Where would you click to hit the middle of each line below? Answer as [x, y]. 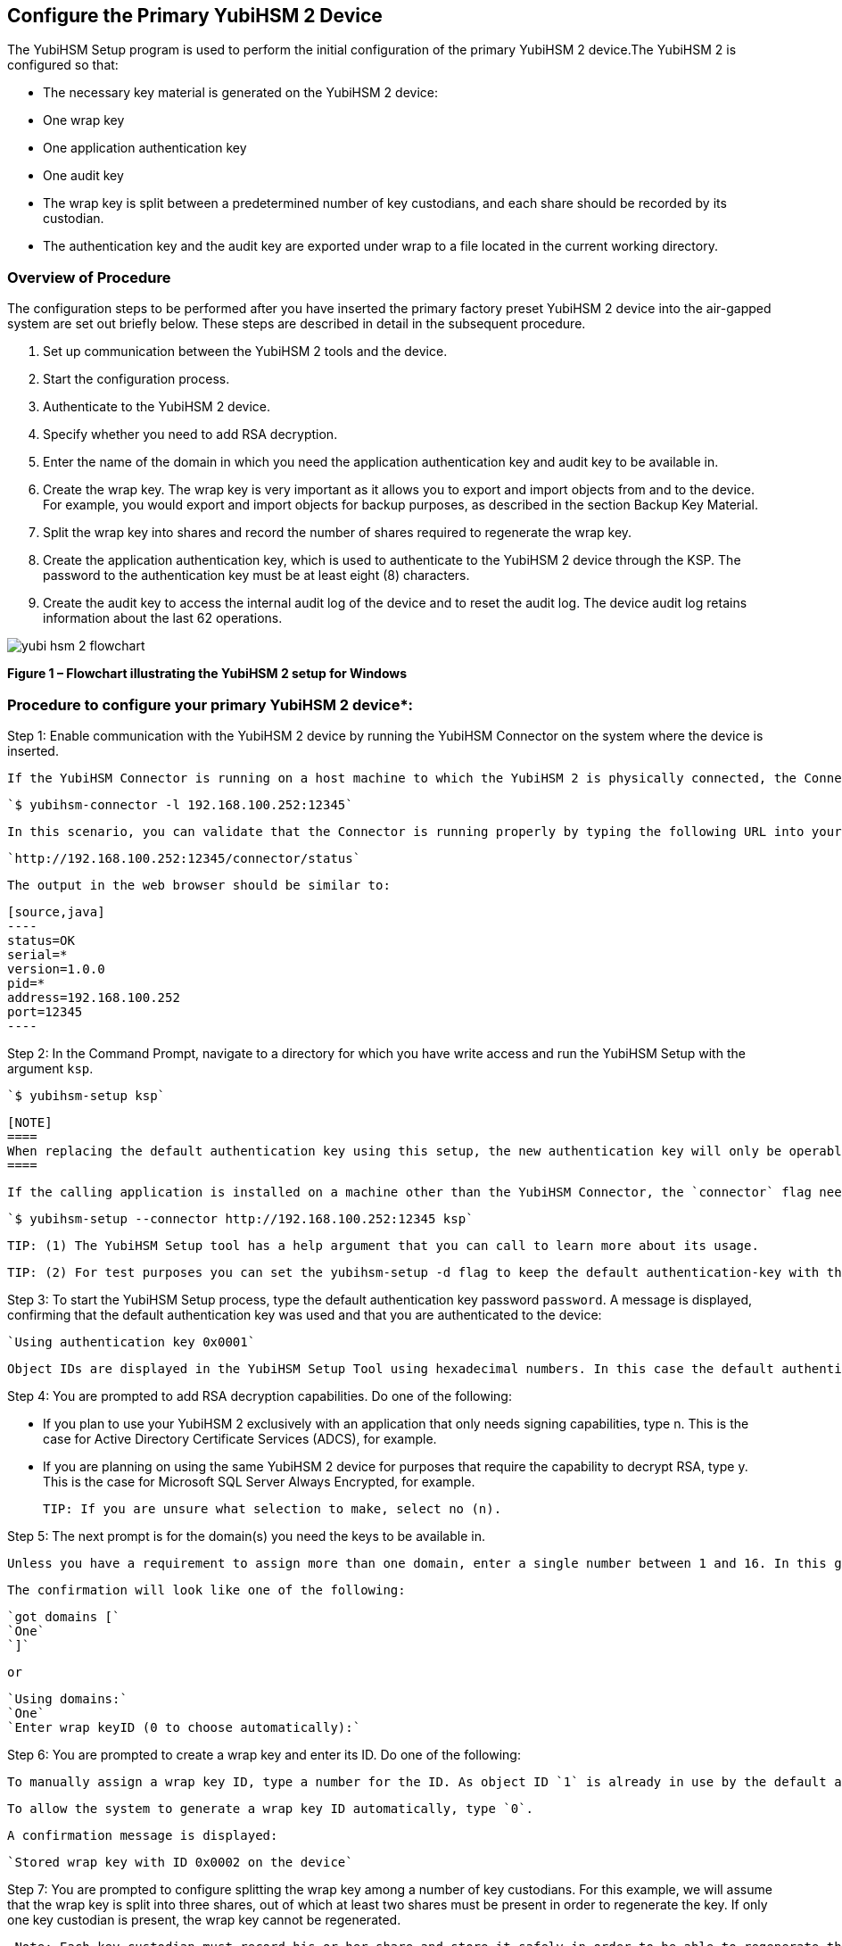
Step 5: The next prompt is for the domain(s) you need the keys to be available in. [246, 1536]
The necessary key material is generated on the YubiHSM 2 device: [240, 93]
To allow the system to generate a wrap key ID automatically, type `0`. [271, 1808]
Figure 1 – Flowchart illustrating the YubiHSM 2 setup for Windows [207, 674]
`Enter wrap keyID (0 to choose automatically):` [184, 1727]
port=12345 [45, 1011]
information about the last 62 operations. [163, 618]
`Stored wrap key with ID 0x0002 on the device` [180, 1862]
